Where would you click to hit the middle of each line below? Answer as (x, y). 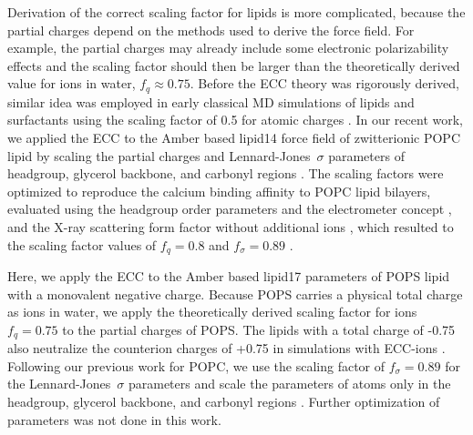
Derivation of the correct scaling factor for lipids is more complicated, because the (236, 12)
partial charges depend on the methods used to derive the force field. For (211, 30)
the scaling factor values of (82, 244)
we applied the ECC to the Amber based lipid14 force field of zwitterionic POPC (234, 138)
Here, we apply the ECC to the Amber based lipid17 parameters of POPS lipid (229, 276)
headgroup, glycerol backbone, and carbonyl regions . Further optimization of (224, 402)
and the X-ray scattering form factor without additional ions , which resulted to (231, 226)
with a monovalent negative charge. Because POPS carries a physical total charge (235, 293)
